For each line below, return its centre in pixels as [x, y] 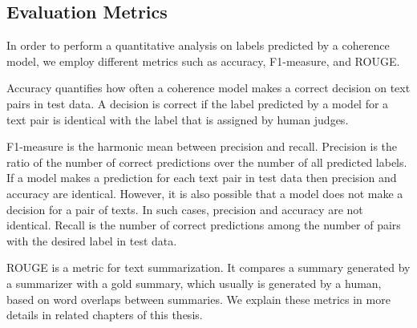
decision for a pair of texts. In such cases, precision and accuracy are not [185, 209]
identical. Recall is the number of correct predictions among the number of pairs [204, 225]
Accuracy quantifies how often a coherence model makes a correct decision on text [208, 88]
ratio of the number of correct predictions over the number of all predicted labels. [207, 162]
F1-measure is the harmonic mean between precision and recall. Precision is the [202, 146]
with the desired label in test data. [92, 240]
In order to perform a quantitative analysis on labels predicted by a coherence [198, 45]
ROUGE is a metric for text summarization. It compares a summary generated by [208, 267]
